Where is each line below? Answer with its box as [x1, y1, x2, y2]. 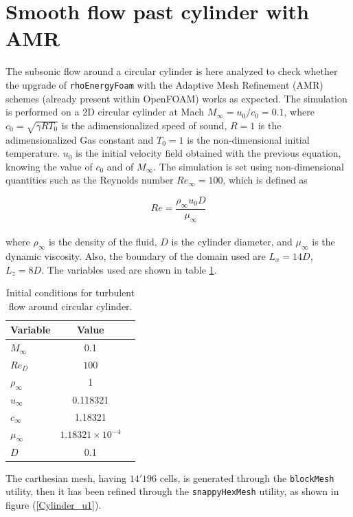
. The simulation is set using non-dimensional [153, 159, 344, 173]
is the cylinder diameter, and [171, 234, 293, 249]
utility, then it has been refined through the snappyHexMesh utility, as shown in [5, 484, 339, 498]
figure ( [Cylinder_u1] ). [5, 498, 102, 511]
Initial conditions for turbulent [5, 285, 135, 300]
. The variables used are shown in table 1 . [41, 262, 217, 276]
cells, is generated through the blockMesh [159, 470, 334, 485]
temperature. [5, 146, 60, 160]
